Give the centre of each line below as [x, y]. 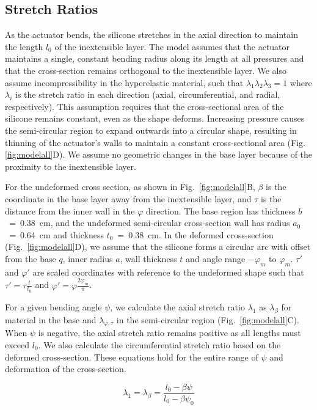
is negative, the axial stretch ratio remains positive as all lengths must [169, 333]
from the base [31, 258]
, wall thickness [148, 258]
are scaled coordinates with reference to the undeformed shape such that [168, 272]
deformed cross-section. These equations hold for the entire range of [132, 357]
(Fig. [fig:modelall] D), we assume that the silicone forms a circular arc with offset [158, 247]
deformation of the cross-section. [66, 369]
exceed [17, 344]
